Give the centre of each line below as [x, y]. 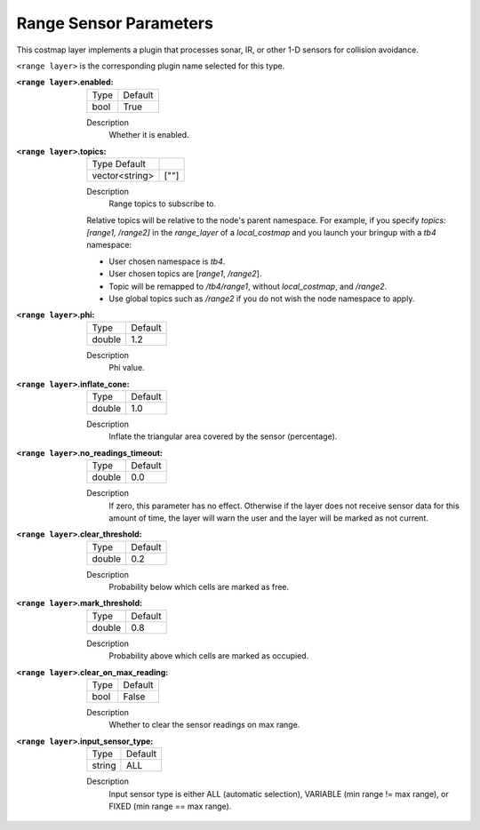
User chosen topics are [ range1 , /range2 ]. [185, 274]
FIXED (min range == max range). [170, 806]
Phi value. [127, 368]
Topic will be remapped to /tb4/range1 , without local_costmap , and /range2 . [248, 286]
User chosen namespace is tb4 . [167, 261]
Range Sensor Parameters [115, 23]
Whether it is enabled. [149, 135]
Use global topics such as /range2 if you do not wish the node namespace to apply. [262, 299]
